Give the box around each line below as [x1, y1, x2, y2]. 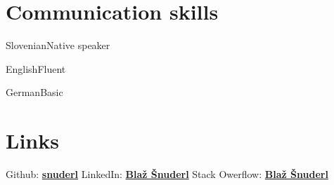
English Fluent [6, 61, 66, 76]
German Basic [6, 85, 63, 100]
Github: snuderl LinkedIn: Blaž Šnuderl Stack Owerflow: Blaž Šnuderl [6, 167, 328, 181]
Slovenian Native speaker [6, 38, 110, 53]
